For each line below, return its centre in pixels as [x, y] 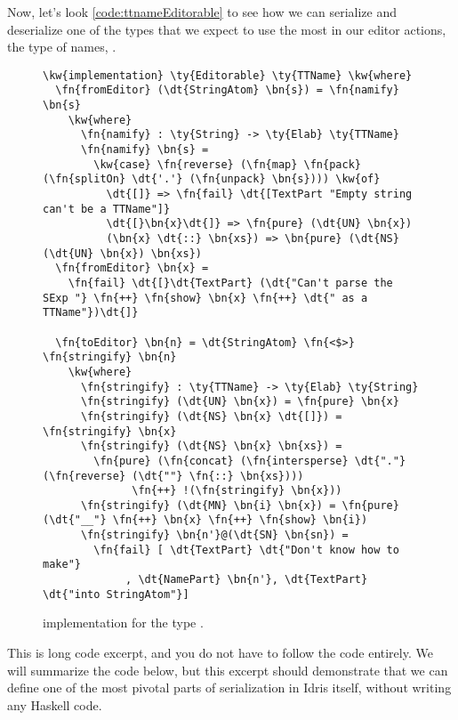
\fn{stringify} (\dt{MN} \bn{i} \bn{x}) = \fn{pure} [240, 505]
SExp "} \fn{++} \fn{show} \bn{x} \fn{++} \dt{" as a [205, 298]
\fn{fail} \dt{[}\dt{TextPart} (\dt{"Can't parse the [230, 283]
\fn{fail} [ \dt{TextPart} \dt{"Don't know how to [246, 550]
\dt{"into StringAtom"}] [116, 594]
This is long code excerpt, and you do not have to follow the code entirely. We [220, 652]
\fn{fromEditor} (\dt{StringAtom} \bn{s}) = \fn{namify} [227, 90]
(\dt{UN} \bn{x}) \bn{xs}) [122, 253]
